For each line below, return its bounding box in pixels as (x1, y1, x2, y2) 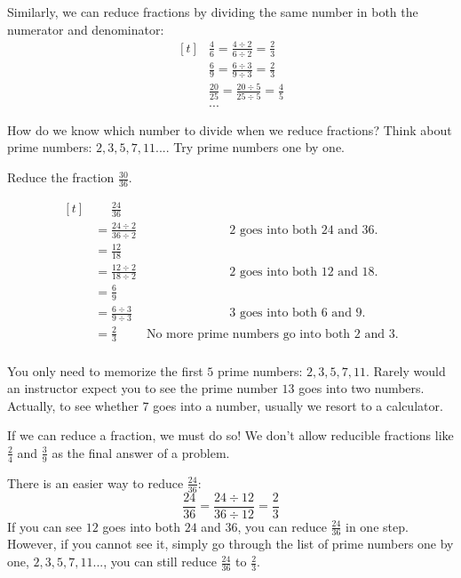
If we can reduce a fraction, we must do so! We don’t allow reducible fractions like (7, 426, 454, 445)
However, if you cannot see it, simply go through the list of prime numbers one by (7, 534, 454, 553)
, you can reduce (237, 517, 327, 535)
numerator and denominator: (7, 20, 164, 38)
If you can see (7, 517, 83, 535)
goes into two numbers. (298, 379, 425, 397)
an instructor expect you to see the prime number (7, 379, 278, 397)
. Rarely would (366, 361, 446, 380)
